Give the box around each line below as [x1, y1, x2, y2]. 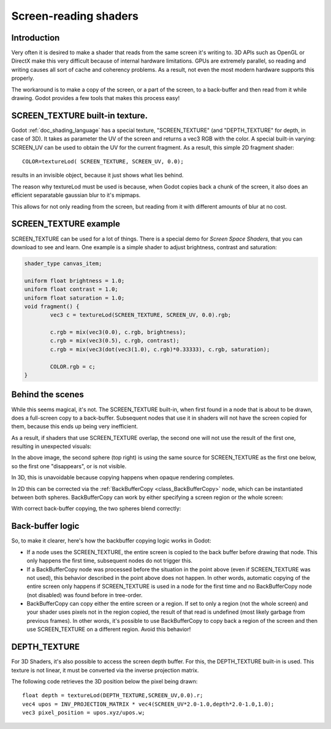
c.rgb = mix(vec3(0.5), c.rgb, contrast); [50, 337, 180, 344]
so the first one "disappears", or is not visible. [11, 462, 127, 469]
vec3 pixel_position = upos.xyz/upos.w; [22, 709, 145, 716]
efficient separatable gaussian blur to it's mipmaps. [11, 191, 141, 199]
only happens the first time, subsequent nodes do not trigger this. [26, 557, 193, 565]
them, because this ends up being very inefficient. [11, 423, 138, 430]
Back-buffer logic [11, 521, 80, 531]
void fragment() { [24, 303, 80, 310]
